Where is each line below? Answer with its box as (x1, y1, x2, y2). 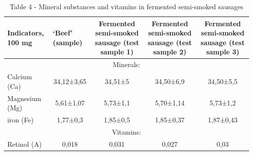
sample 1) (100, 47, 134, 57)
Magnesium (7, 93, 41, 103)
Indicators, (7, 28, 44, 38)
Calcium (7, 71, 32, 82)
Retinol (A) (7, 138, 42, 149)
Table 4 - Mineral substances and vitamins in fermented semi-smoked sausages (9, 1, 244, 11)
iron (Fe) (7, 114, 34, 124)
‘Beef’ (53, 28, 72, 38)
